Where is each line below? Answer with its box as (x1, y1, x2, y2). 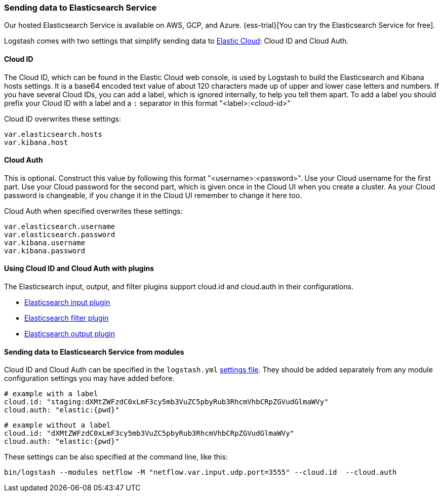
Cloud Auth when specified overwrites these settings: (4, 206, 183, 215)
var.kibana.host (4, 138, 68, 146)
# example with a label (4, 390, 98, 398)
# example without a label (4, 421, 111, 430)
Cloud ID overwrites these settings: (4, 114, 121, 123)
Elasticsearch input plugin (24, 298, 110, 307)
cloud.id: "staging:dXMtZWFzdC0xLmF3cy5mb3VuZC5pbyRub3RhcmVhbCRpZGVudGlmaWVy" (4, 398, 329, 406)
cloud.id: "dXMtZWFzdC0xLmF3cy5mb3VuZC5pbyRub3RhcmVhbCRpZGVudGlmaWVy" (4, 429, 295, 438)
